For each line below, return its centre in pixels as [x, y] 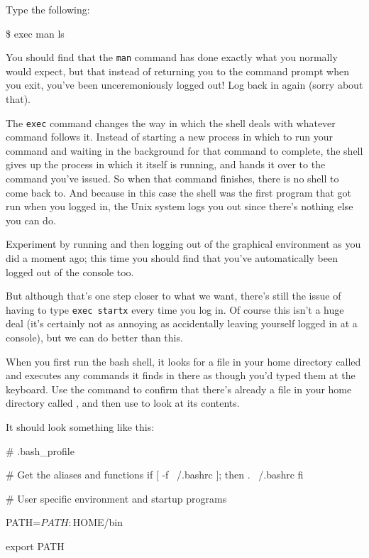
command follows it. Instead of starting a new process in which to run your [169, 137]
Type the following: [48, 9]
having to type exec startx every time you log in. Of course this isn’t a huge [175, 309]
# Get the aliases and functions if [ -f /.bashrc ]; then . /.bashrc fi [155, 475]
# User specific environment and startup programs [116, 498]
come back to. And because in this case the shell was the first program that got [179, 192]
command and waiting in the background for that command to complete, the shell [184, 150]
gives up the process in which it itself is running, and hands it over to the [166, 164]
